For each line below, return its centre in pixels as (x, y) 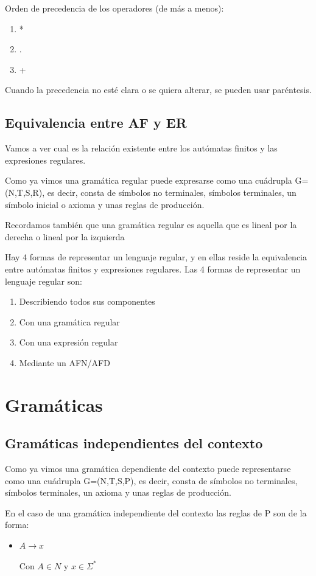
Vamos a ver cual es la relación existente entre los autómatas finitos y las (141, 148)
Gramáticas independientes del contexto (134, 443)
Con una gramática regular (69, 321)
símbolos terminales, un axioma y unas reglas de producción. (118, 492)
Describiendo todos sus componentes (87, 301)
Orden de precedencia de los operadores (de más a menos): (114, 8)
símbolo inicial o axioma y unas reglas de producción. (105, 204)
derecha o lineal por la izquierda (65, 236)
